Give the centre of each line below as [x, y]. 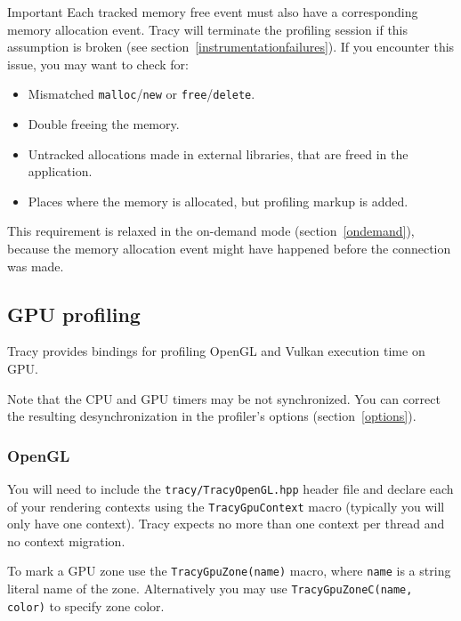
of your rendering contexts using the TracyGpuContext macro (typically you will [226, 506]
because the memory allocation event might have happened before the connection [229, 248]
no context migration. [66, 540]
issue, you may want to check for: [98, 64]
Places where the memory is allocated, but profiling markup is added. [218, 201]
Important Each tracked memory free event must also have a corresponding [213, 12]
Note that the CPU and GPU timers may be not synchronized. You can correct [224, 398]
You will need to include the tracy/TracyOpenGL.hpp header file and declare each [230, 488]
